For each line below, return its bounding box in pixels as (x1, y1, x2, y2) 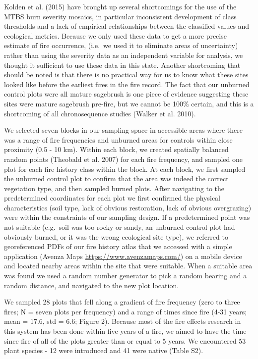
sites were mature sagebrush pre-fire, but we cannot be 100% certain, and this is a (4, 98, 254, 108)
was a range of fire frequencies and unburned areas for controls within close (4, 134, 233, 145)
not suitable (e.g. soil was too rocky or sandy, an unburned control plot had (4, 222, 235, 232)
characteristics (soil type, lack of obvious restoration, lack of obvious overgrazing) (4, 202, 252, 212)
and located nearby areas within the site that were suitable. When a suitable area (4, 260, 253, 271)
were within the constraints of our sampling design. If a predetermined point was (4, 212, 250, 222)
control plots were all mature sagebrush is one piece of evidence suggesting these (4, 89, 249, 99)
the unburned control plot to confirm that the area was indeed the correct (4, 173, 229, 184)
